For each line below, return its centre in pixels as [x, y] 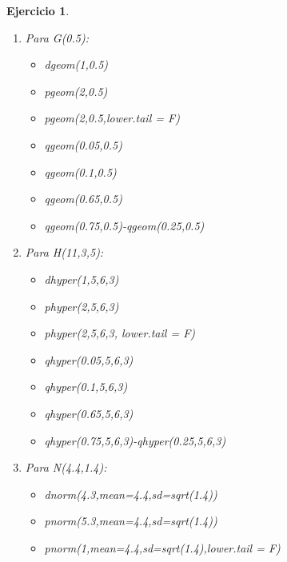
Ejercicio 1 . [38, 10]
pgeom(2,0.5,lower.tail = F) [112, 118]
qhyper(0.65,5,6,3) [89, 413]
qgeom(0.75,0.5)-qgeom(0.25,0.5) [124, 225]
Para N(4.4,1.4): [66, 467]
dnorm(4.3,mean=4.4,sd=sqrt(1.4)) [131, 494]
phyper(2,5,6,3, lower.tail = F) [120, 333]
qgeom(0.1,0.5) [80, 171]
